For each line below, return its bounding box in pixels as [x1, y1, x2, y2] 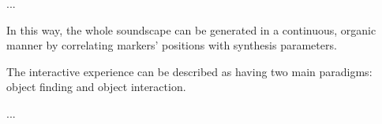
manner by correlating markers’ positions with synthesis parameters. [6, 37, 337, 53]
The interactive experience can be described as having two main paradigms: [6, 63, 373, 79]
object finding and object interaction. [6, 78, 186, 95]
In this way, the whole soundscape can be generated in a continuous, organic [6, 21, 376, 38]
